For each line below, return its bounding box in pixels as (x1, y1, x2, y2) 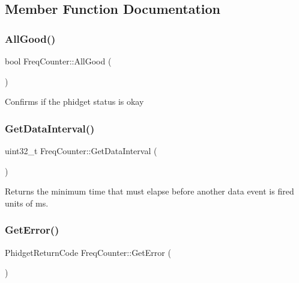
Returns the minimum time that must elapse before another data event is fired (5, 185, 294, 197)
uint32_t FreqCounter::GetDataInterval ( (5, 145, 157, 157)
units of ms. (5, 196, 49, 209)
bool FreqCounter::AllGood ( (5, 55, 112, 67)
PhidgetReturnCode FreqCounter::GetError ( (5, 246, 171, 258)
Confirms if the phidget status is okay (5, 95, 144, 108)
